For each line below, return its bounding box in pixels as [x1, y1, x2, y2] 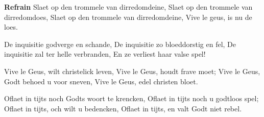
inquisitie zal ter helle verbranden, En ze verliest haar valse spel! [4, 49, 206, 59]
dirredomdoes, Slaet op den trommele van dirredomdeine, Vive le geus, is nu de [4, 11, 252, 22]
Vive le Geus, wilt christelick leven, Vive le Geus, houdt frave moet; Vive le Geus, [4, 65, 260, 76]
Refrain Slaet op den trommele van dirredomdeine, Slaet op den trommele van [4, 2, 253, 12]
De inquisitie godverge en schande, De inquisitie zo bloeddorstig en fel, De [4, 38, 236, 49]
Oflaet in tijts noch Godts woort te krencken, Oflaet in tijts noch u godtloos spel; [4, 93, 259, 104]
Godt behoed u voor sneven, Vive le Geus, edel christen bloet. [4, 76, 198, 86]
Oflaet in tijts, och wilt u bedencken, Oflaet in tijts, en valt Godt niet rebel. [4, 103, 242, 113]
